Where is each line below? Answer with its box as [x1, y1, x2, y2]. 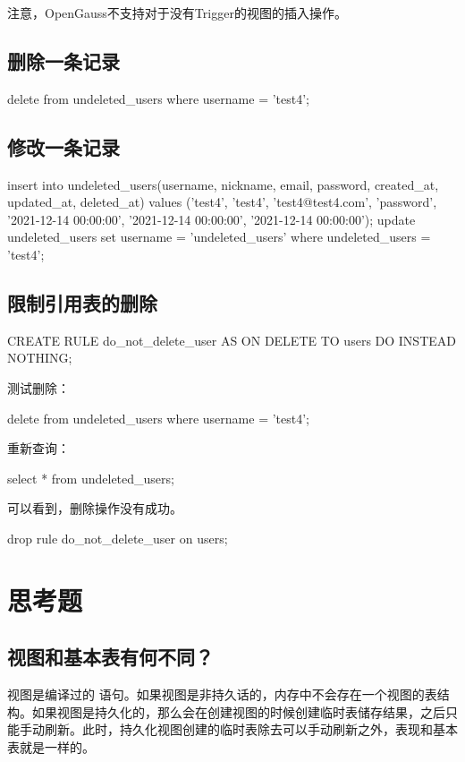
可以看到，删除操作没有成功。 [7, 499, 182, 518]
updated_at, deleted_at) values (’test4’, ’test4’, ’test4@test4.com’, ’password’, [7, 193, 437, 211]
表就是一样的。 [7, 737, 95, 756]
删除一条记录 [7, 47, 120, 74]
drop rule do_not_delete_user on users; [7, 528, 228, 547]
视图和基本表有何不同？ [7, 643, 214, 671]
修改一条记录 [7, 133, 120, 160]
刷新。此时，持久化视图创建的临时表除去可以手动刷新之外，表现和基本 [44, 720, 458, 739]
